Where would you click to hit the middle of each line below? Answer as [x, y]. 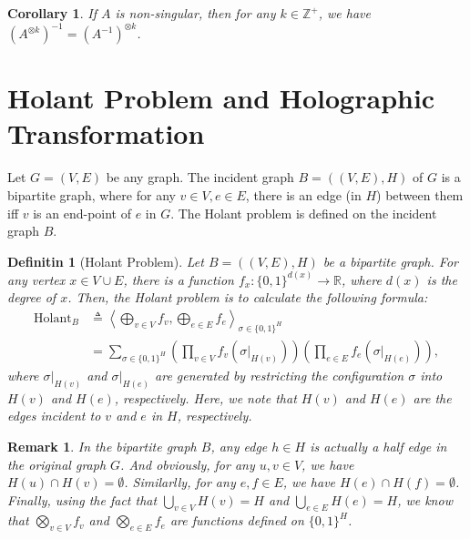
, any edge [239, 446]
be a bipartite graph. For [390, 261]
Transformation [106, 133]
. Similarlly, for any [180, 482]
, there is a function [179, 279]
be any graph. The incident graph [200, 177]
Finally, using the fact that [82, 499]
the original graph [57, 464]
